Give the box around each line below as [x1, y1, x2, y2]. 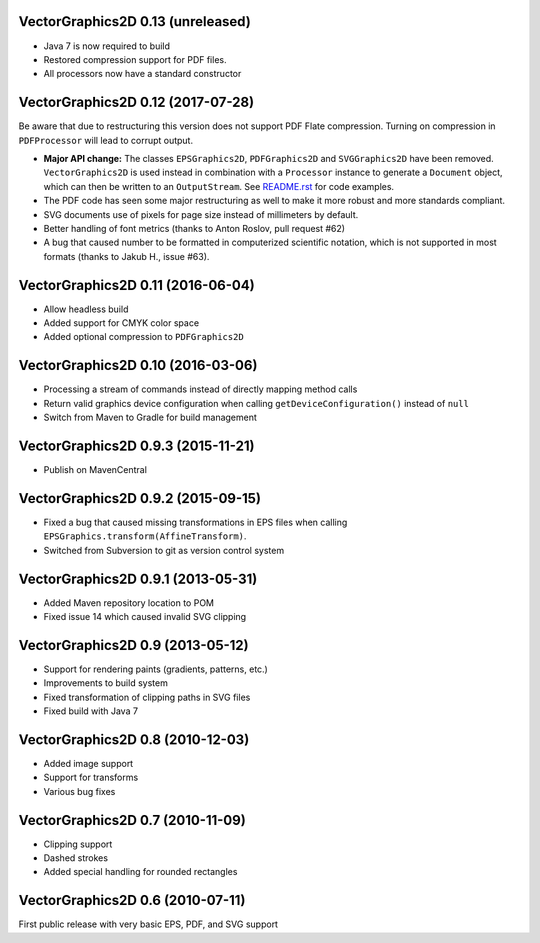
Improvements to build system [43, 677, 169, 689]
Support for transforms [43, 771, 139, 784]
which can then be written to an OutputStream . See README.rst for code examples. [43, 180, 395, 192]
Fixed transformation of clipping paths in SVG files [43, 691, 251, 703]
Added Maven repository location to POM [43, 596, 215, 609]
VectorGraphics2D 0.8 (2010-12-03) [18, 731, 250, 748]
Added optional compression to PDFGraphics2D [43, 331, 244, 343]
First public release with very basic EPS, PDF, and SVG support [18, 918, 279, 930]
